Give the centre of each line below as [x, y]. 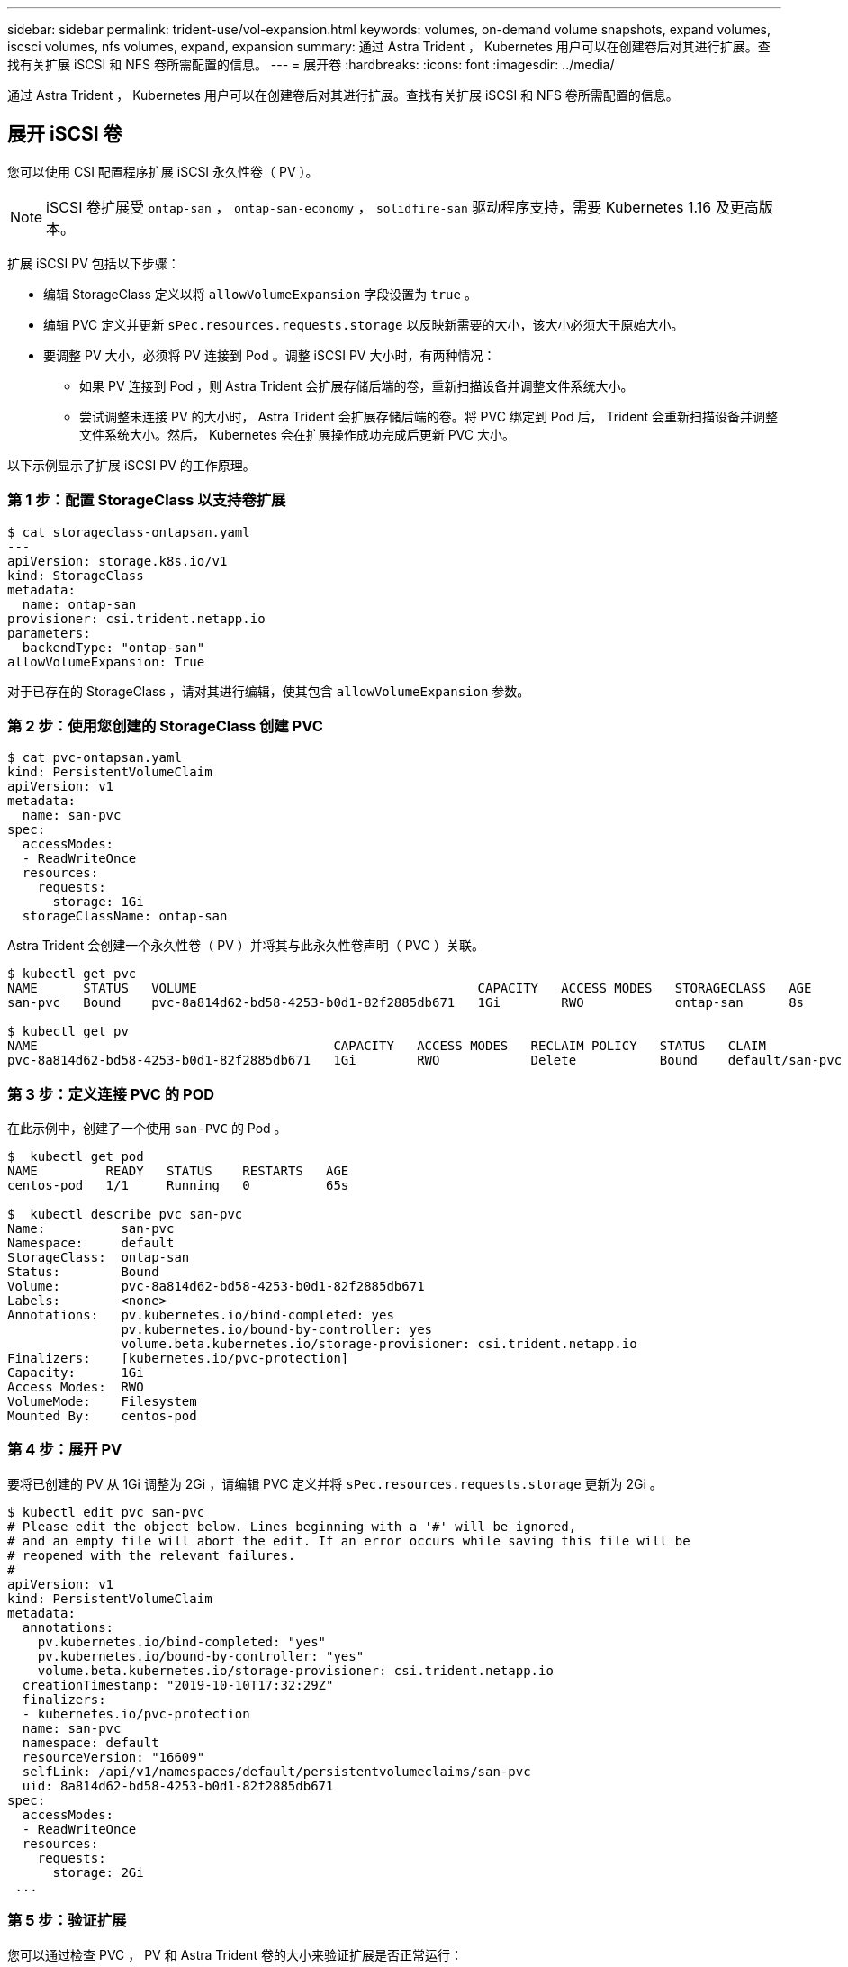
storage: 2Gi [98, 1872]
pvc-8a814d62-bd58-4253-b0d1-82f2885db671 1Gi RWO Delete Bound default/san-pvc [425, 1061]
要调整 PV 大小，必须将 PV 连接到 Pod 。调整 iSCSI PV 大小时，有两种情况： [270, 355]
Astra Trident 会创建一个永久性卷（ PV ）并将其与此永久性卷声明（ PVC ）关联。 [246, 946]
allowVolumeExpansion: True [106, 662]
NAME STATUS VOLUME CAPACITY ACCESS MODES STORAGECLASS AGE [410, 988]
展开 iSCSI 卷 [65, 134]
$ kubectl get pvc [72, 974]
